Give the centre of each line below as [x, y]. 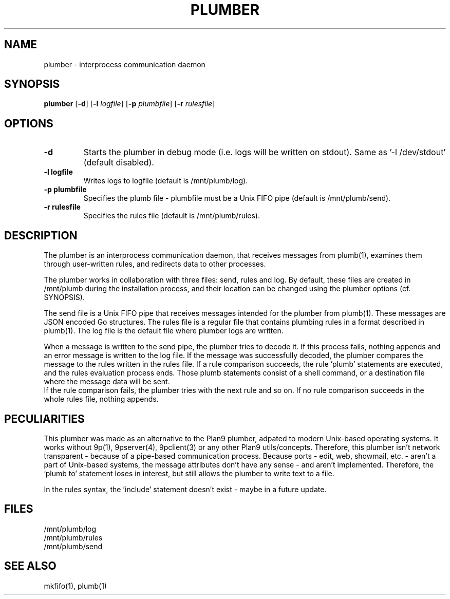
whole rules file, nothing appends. [101, 399]
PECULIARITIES [44, 419]
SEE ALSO [30, 566]
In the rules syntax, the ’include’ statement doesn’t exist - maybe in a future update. [185, 489]
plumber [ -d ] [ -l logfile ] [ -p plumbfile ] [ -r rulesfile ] [129, 104]
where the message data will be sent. [107, 382]
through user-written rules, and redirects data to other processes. [155, 264]
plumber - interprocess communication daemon [125, 64]
